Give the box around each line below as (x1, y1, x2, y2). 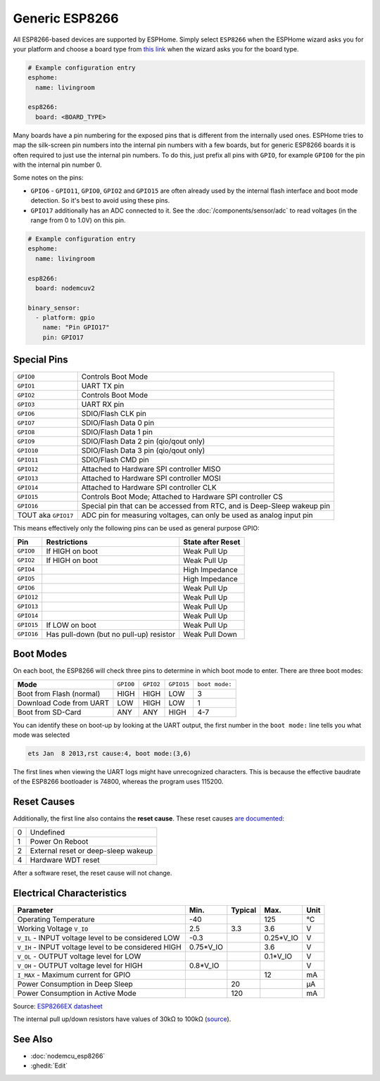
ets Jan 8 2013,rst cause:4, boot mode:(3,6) (27, 750, 191, 758)
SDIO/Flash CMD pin (81, 455, 149, 464)
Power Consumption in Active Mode (17, 988, 137, 998)
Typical (231, 905, 257, 915)
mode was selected (13, 731, 70, 739)
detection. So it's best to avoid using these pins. (30, 196, 170, 205)
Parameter (17, 905, 53, 915)
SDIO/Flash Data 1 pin (81, 427, 153, 437)
